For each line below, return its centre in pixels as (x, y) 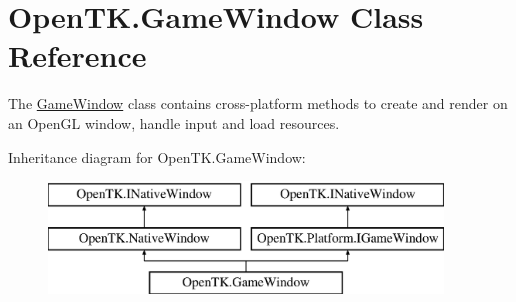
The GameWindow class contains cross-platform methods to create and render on (258, 103)
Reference (77, 55)
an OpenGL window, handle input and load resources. (174, 122)
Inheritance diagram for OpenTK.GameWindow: (157, 156)
